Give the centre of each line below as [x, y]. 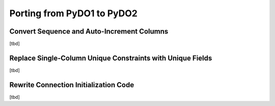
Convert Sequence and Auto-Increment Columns [89, 31]
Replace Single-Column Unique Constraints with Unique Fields [111, 58]
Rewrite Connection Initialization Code [72, 85]
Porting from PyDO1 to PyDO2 [73, 13]
